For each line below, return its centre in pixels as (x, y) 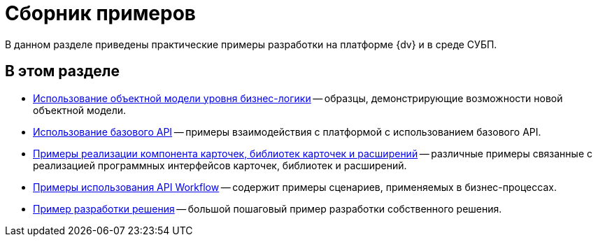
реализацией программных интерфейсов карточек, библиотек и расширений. (220, 165)
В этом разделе (63, 71)
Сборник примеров (101, 13)
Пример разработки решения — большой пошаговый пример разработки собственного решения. (268, 208)
